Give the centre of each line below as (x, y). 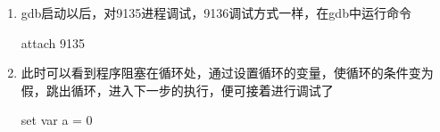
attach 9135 (53, 42)
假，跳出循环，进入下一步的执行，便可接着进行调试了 (177, 90)
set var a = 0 (57, 120)
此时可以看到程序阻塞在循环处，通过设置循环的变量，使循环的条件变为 (227, 73)
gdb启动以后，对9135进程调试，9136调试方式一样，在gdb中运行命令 (216, 12)
